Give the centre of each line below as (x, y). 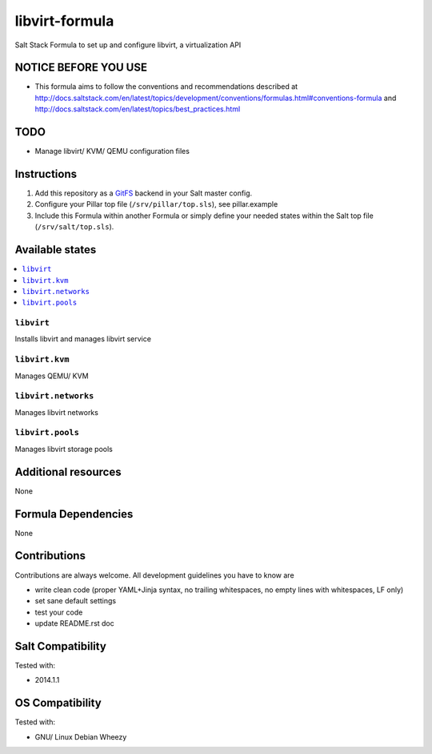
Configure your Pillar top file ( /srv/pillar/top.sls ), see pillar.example (156, 204)
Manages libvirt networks (57, 412)
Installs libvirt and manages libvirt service (83, 339)
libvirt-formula (64, 21)
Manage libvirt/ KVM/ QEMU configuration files (112, 151)
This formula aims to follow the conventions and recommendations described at (166, 87)
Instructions (46, 173)
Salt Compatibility (61, 646)
